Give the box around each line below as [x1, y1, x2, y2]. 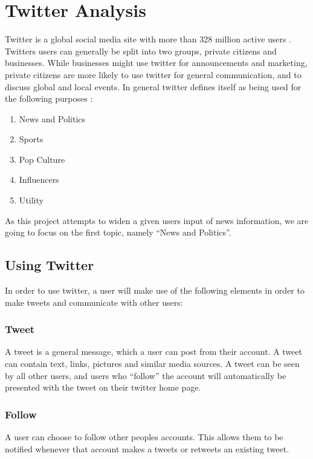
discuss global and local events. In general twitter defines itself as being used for [5, 80, 302, 93]
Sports [19, 133, 44, 145]
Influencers [19, 173, 59, 186]
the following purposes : [5, 92, 93, 105]
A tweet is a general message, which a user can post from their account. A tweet [5, 345, 302, 358]
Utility [19, 194, 44, 206]
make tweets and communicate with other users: [5, 296, 183, 308]
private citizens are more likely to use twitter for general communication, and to [5, 68, 302, 81]
